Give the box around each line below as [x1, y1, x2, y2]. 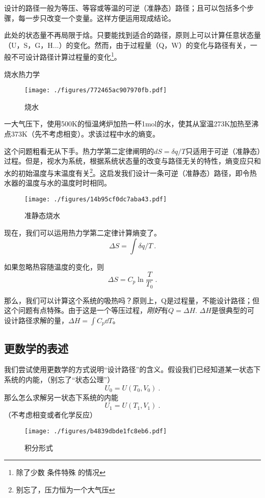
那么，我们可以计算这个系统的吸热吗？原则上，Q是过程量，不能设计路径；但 [4, 295, 259, 305]
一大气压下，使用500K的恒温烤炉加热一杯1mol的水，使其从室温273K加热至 [4, 118, 252, 129]
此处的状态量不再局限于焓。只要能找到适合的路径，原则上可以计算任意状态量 [4, 30, 261, 40]
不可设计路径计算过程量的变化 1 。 [11, 50, 121, 62]
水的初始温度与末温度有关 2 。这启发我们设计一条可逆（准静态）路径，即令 [4, 166, 250, 178]
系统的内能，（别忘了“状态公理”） [4, 374, 115, 385]
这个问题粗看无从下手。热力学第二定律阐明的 [4, 145, 154, 156]
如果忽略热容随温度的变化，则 [4, 261, 104, 272]
